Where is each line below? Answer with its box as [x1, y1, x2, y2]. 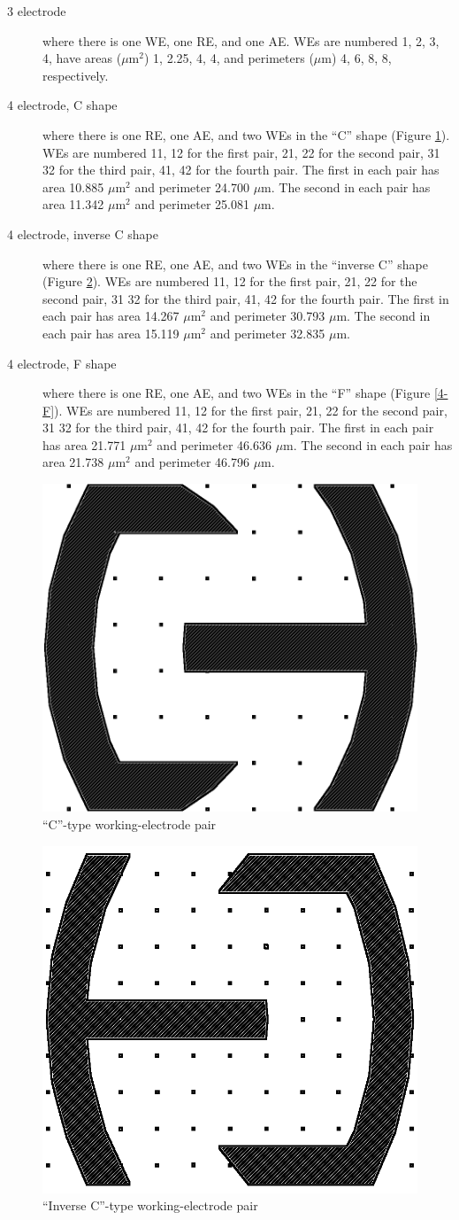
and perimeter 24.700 [134, 177, 249, 196]
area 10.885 [42, 177, 104, 196]
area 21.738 [42, 453, 104, 471]
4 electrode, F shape [7, 354, 117, 372]
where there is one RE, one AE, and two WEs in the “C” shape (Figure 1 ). [42, 125, 450, 144]
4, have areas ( [42, 49, 122, 67]
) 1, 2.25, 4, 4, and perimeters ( [143, 49, 314, 67]
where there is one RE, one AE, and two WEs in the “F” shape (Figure [42, 384, 431, 402]
